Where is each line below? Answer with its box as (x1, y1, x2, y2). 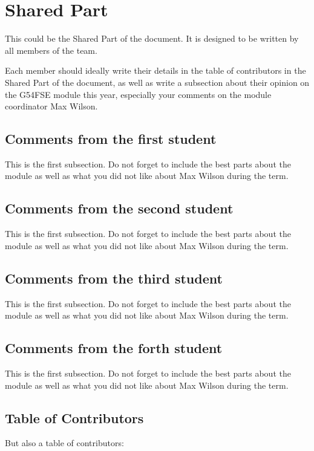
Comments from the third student (5, 268, 223, 287)
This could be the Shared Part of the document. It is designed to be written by (5, 32, 299, 45)
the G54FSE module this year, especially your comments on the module (5, 88, 272, 100)
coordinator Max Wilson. (5, 100, 98, 112)
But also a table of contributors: (5, 436, 124, 449)
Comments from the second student (5, 199, 234, 218)
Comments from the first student (5, 129, 217, 148)
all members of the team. (5, 44, 97, 56)
